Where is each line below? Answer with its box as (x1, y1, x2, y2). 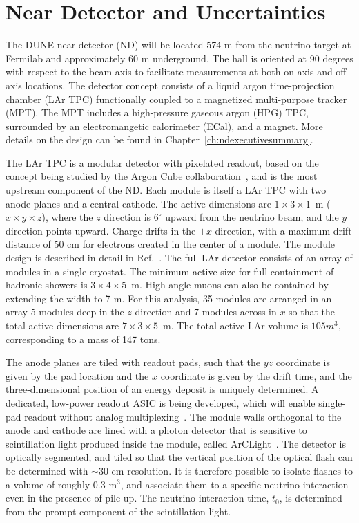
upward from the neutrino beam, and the (165, 210, 339, 224)
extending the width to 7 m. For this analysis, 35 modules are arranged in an (6, 291, 332, 305)
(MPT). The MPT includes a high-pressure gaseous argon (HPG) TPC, (6, 105, 309, 120)
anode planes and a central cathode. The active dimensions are (6, 196, 271, 210)
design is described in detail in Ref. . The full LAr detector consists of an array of (6, 250, 353, 265)
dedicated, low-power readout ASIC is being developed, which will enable (6, 395, 316, 410)
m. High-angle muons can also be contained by (131, 277, 329, 292)
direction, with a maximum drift (215, 223, 352, 237)
